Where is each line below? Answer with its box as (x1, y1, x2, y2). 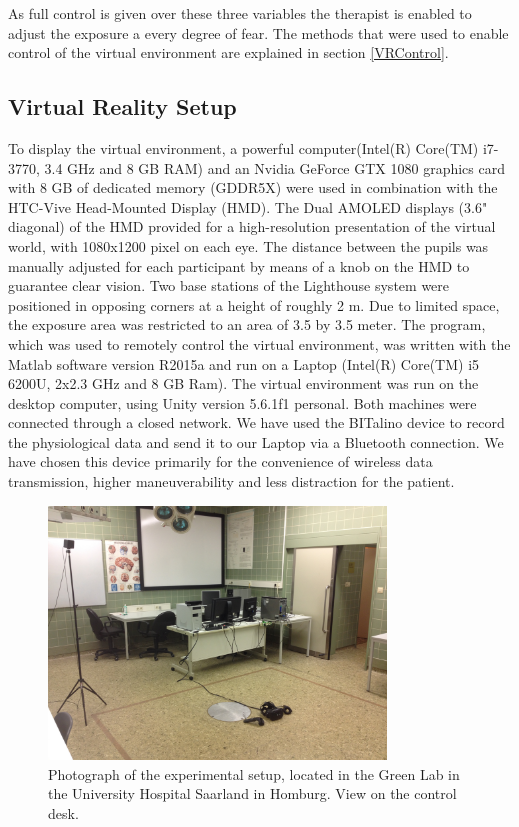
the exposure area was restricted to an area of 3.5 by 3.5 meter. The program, (8, 314, 486, 335)
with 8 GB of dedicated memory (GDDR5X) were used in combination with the (8, 177, 498, 198)
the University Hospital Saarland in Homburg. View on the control (48, 783, 457, 804)
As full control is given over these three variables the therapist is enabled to (8, 3, 472, 23)
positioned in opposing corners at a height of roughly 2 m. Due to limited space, (8, 294, 500, 315)
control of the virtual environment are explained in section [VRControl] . (8, 42, 449, 63)
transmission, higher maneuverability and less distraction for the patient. (8, 471, 455, 492)
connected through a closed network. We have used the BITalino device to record (8, 412, 505, 433)
